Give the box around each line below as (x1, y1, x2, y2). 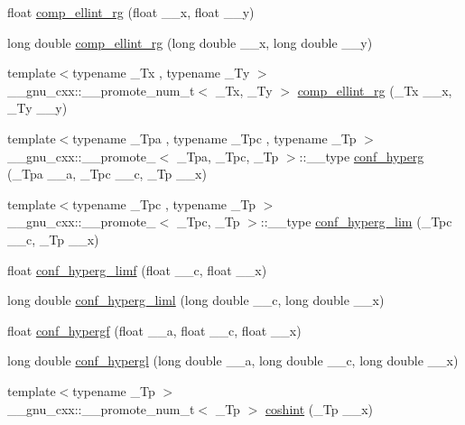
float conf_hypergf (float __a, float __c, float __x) (7, 320, 302, 339)
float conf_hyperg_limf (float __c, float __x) (7, 260, 267, 279)
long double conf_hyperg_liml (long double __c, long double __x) (7, 291, 385, 310)
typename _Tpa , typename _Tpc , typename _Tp (72, 128, 357, 147)
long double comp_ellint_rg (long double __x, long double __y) (7, 32, 373, 51)
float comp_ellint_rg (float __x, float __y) (7, 3, 255, 21)
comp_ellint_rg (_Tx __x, (297, 80, 452, 99)
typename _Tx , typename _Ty (72, 63, 250, 82)
